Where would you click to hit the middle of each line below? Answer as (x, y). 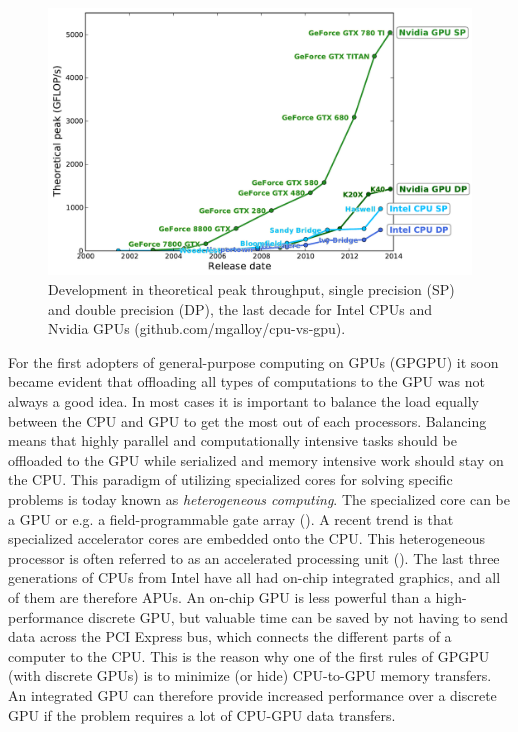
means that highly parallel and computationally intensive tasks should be (232, 440)
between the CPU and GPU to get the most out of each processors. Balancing (247, 420)
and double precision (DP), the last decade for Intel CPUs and (240, 308)
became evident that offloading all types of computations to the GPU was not (246, 381)
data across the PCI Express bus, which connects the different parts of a (230, 636)
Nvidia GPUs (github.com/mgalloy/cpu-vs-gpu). (197, 328)
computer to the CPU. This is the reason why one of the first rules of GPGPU (249, 655)
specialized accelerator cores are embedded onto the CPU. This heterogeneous (247, 538)
